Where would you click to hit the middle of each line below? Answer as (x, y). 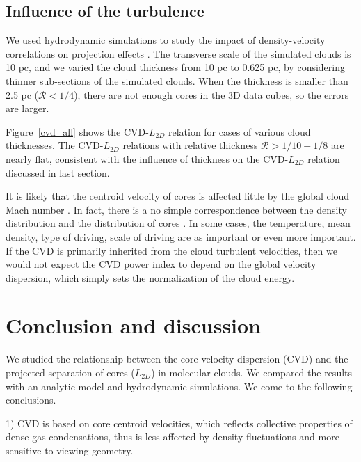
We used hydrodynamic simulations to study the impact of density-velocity (166, 40)
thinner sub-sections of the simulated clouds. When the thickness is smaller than (177, 80)
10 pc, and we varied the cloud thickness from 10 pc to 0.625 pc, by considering (175, 67)
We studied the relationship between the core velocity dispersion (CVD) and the (177, 359)
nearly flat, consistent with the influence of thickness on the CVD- (147, 158)
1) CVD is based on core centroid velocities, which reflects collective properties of (179, 423)
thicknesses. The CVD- (55, 145)
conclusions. (31, 400)
